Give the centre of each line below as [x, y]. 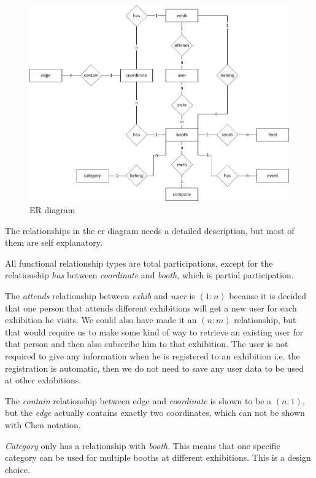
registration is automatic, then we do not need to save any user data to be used [154, 368]
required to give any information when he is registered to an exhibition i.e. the [152, 356]
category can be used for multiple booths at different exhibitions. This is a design [158, 457]
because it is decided [268, 296]
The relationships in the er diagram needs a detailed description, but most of [150, 230]
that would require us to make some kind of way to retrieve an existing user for [154, 331]
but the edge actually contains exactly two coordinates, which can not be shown [155, 413]
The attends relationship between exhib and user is [100, 296]
